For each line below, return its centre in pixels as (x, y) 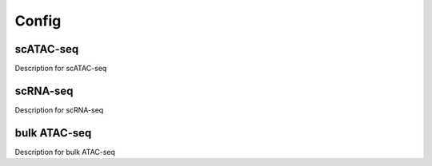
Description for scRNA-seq (59, 110)
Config (38, 21)
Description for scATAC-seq (61, 69)
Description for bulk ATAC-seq (65, 152)
